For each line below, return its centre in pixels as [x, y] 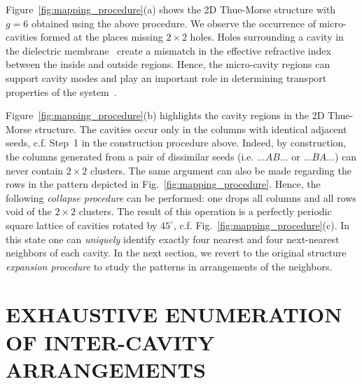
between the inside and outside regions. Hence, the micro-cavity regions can [168, 64]
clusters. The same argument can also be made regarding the [221, 170]
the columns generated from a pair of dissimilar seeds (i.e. [130, 156]
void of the [29, 211]
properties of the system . [61, 91]
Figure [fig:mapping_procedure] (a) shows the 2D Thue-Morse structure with [171, 9]
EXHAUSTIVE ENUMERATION [174, 314]
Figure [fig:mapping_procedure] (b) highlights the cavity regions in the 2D [165, 115]
